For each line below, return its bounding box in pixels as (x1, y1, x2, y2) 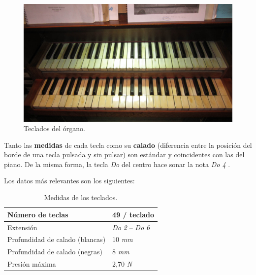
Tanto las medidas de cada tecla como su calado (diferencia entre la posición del (4, 139, 252, 150)
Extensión (7, 222, 37, 232)
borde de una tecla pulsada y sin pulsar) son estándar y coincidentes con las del (4, 149, 245, 160)
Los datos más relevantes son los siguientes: (4, 175, 135, 186)
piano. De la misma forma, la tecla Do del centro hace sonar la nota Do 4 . (4, 159, 230, 169)
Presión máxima (7, 259, 56, 269)
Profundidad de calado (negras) (7, 246, 102, 257)
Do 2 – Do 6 (112, 222, 150, 232)
